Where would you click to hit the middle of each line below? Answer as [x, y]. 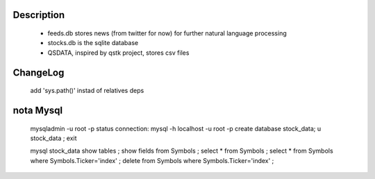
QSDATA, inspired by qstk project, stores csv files [118, 53]
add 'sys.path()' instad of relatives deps [87, 91]
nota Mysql [38, 111]
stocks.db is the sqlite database [93, 43]
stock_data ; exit [53, 138]
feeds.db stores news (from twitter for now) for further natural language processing [167, 33]
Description [39, 15]
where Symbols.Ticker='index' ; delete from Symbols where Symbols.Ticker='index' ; [152, 160]
